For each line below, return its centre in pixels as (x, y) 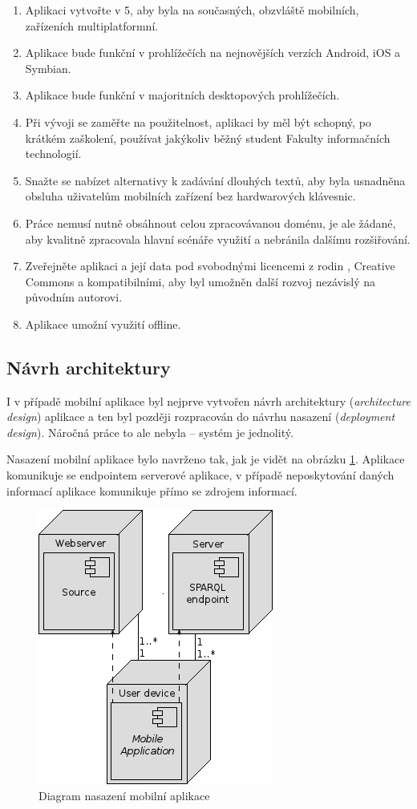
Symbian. (48, 68)
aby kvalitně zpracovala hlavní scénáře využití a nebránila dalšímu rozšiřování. (218, 239)
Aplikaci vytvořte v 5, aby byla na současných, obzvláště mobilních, (192, 10)
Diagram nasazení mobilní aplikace (124, 795)
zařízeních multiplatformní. (92, 25)
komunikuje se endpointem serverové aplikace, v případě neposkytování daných (200, 475)
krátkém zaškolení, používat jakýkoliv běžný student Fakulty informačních (208, 138)
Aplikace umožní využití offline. (103, 324)
